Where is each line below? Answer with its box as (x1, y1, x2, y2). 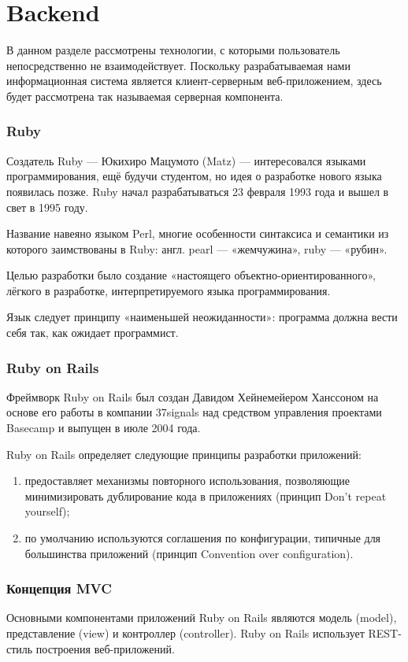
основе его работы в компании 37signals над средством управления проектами (6, 404, 382, 420)
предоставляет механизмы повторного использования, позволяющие (24, 472, 350, 489)
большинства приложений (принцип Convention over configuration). (24, 545, 354, 561)
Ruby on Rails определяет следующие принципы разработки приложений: (6, 446, 362, 462)
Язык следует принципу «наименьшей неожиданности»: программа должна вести (6, 309, 398, 325)
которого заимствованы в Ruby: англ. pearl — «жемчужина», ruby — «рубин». (6, 240, 388, 257)
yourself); (24, 503, 70, 520)
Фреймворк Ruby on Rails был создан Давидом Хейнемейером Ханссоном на (6, 388, 379, 405)
